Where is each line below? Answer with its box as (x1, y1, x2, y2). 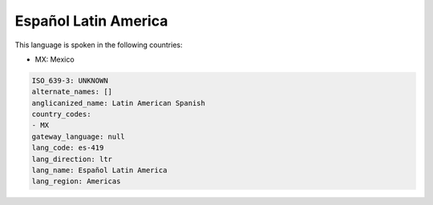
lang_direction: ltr (31, 155, 112, 163)
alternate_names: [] (31, 87, 112, 96)
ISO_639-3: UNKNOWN (31, 76, 108, 85)
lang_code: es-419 (31, 143, 104, 152)
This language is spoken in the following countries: (14, 40, 183, 50)
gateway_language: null (31, 132, 126, 141)
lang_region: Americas (31, 177, 121, 186)
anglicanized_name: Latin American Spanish (31, 98, 206, 107)
